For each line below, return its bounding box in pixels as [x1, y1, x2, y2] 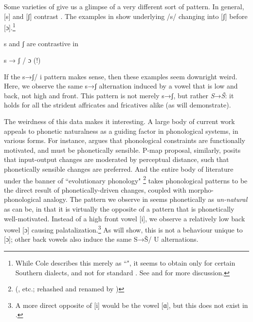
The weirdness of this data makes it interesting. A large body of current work [4, 116, 235, 126]
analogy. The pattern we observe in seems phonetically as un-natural [43, 194, 248, 204]
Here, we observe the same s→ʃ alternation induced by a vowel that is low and [4, 81, 238, 91]
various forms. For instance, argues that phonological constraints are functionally [4, 135, 245, 145]
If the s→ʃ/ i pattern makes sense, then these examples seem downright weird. [4, 71, 237, 81]
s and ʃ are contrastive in [4, 38, 79, 49]
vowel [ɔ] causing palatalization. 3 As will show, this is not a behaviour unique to [4, 223, 243, 234]
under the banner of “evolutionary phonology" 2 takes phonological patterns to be [4, 174, 248, 185]
